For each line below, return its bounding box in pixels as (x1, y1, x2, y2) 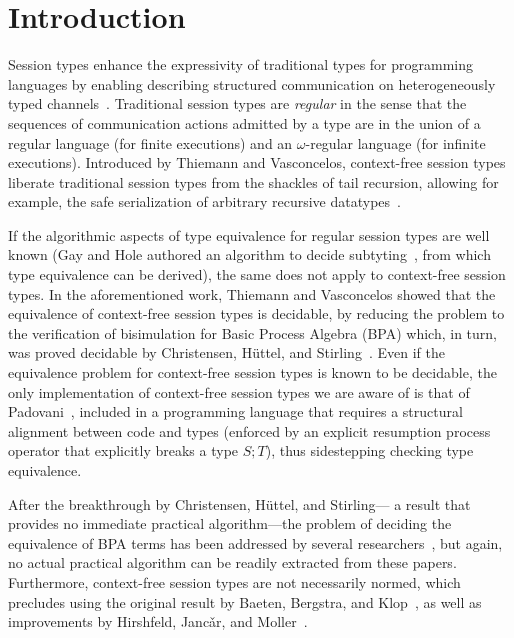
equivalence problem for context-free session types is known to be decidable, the (8, 362, 497, 383)
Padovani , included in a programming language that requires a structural (8, 401, 463, 422)
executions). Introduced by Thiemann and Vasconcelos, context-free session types (8, 152, 506, 173)
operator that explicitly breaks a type (8, 440, 239, 461)
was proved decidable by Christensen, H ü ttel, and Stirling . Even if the (8, 342, 445, 363)
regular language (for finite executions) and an (8, 132, 293, 153)
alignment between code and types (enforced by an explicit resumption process (8, 420, 491, 441)
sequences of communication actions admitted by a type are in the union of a (8, 112, 481, 133)
